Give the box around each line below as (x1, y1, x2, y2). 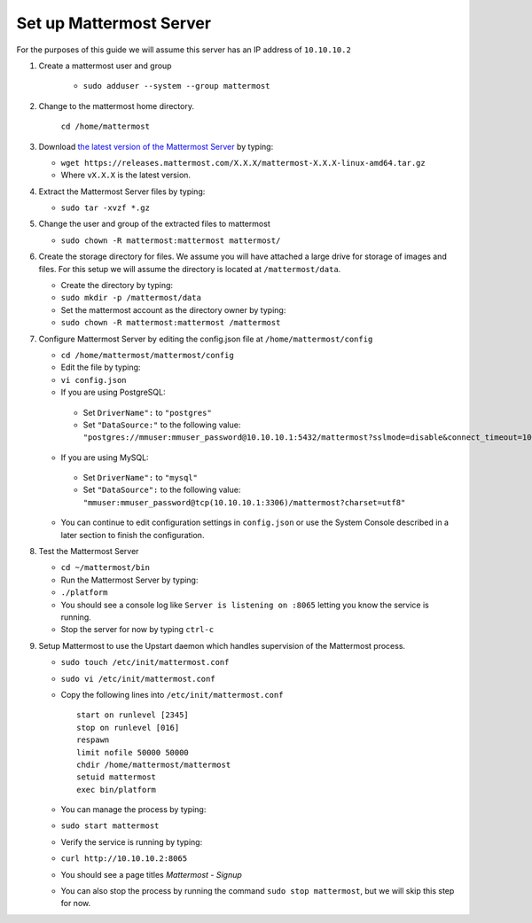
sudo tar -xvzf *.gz (60, 203, 151, 213)
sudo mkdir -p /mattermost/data (60, 293, 201, 303)
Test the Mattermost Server (38, 546, 139, 557)
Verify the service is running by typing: (60, 836, 203, 847)
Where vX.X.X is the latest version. (60, 169, 191, 181)
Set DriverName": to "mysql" (82, 473, 199, 483)
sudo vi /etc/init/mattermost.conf (60, 674, 216, 684)
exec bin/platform (76, 785, 157, 794)
